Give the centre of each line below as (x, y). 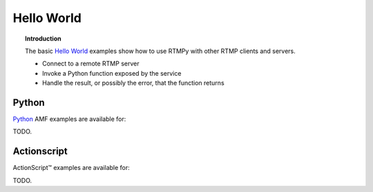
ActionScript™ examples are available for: (71, 168)
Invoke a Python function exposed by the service (112, 73)
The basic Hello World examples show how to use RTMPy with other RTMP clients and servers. (161, 51)
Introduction (43, 39)
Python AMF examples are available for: (69, 119)
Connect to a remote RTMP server (91, 64)
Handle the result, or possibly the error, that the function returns (133, 83)
